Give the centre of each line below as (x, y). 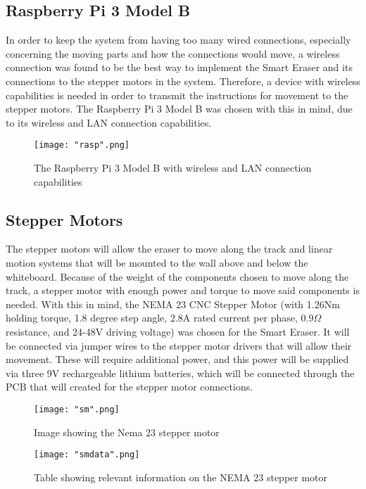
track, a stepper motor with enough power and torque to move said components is (183, 290)
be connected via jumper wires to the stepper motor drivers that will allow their (179, 345)
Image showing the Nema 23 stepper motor (127, 432)
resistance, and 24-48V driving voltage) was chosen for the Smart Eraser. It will (178, 331)
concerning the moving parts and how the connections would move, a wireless (173, 53)
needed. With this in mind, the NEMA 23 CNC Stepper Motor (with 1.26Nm (173, 304)
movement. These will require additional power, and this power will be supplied (177, 359)
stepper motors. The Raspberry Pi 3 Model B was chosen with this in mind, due (179, 109)
